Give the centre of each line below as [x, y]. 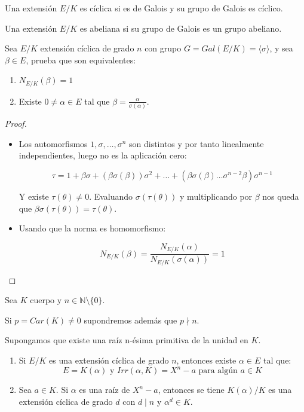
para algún [218, 371]
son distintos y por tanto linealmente [196, 143]
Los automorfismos [53, 143]
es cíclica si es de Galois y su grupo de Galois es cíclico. [181, 8]
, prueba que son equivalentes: [81, 59]
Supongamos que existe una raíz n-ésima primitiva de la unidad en [127, 340]
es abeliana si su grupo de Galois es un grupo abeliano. [181, 28]
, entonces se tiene [191, 390]
